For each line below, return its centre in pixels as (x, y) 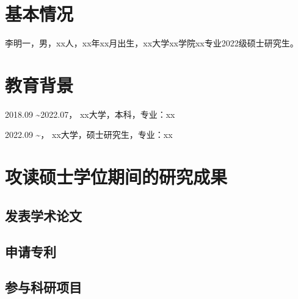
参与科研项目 (43, 287)
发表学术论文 (43, 215)
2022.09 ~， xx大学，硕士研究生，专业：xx (89, 135)
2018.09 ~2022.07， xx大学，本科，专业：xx (90, 114)
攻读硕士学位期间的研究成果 (116, 177)
